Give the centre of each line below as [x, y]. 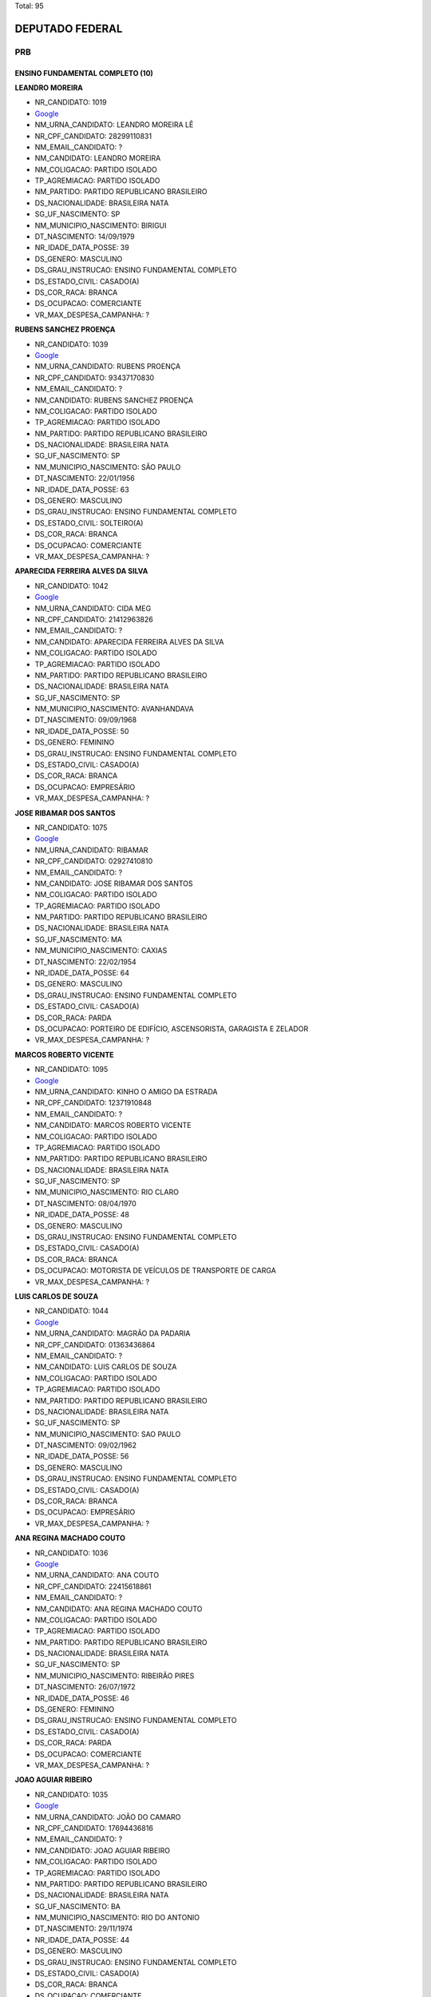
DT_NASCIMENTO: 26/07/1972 [85, 1687]
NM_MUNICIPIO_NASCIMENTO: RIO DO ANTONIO [117, 1918]
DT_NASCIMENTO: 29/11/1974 [84, 1928]
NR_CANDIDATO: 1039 [71, 344]
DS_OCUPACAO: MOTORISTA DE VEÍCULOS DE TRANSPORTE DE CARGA [156, 1271]
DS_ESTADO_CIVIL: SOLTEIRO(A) [89, 522]
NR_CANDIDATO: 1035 [71, 1794]
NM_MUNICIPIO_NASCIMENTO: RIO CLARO [107, 1192]
